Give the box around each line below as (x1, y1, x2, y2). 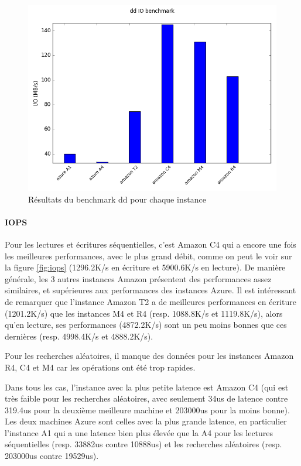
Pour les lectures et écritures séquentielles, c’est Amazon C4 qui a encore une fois (5, 238, 296, 250)
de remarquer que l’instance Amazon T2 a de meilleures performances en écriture (5, 295, 296, 307)
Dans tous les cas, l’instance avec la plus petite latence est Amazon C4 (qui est (5, 381, 289, 393)
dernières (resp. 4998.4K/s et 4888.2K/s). (5, 330, 153, 342)
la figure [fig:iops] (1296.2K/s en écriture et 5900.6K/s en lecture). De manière (5, 261, 286, 273)
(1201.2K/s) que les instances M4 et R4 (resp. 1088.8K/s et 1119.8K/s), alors (5, 307, 283, 319)
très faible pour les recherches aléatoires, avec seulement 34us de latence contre (5, 392, 288, 405)
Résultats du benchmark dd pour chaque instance (28, 193, 206, 205)
